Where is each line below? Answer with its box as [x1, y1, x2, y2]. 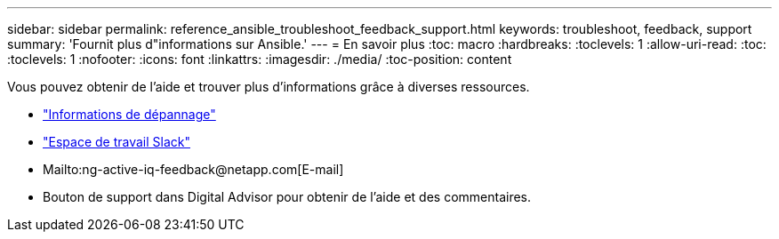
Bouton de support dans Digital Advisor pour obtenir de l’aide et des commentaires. [43, 189, 532, 204]
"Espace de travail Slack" [43, 134, 190, 149]
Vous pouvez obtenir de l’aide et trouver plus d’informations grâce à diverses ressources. [7, 79, 530, 94]
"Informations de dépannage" [43, 107, 216, 122]
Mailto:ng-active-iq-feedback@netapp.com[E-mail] [43, 162, 344, 177]
